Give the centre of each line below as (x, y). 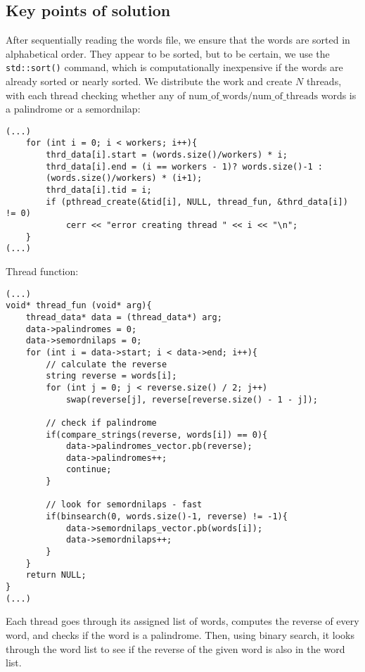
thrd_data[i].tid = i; (99, 190)
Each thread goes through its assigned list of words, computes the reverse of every (182, 621)
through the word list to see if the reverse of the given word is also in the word (175, 648)
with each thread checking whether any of (96, 95)
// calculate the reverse (107, 364)
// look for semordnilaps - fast (124, 505)
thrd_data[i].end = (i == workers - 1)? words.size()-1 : (185, 166)
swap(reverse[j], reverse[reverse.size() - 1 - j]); (192, 399)
